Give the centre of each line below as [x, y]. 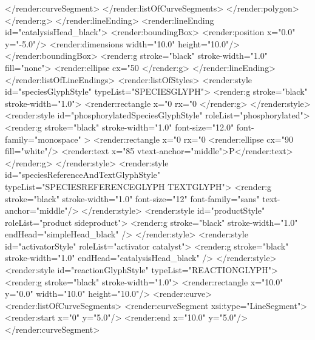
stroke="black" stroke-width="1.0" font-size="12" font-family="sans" [132, 198]
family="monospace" [43, 139]
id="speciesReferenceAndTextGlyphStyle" [83, 175]
